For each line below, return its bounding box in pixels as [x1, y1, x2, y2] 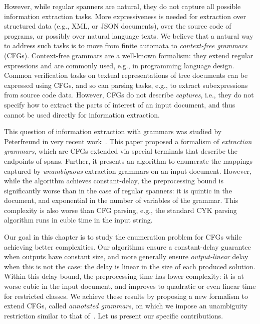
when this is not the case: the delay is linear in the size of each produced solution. [4, 261, 255, 271]
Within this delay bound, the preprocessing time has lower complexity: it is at [4, 271, 244, 281]
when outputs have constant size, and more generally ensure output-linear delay [4, 251, 248, 262]
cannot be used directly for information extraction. [4, 109, 160, 120]
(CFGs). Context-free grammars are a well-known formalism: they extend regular [4, 50, 253, 60]
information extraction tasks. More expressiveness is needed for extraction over [4, 11, 246, 21]
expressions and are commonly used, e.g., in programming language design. [4, 60, 234, 70]
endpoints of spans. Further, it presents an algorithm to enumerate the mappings [4, 155, 252, 166]
